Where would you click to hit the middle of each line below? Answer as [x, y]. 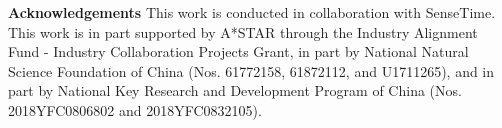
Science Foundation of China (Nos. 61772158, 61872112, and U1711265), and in [251, 70]
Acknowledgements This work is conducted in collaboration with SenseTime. [252, 12]
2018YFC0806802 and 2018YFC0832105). [135, 109]
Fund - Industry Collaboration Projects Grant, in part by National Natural [238, 51]
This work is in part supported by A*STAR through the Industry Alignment [243, 31]
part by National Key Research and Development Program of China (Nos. [235, 90]
